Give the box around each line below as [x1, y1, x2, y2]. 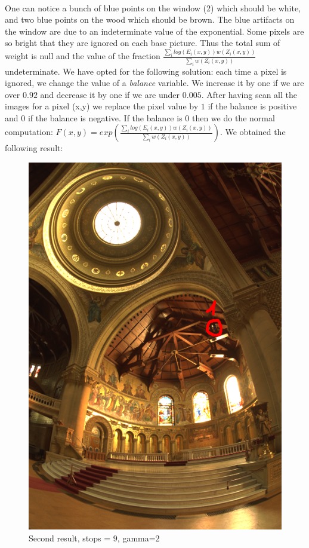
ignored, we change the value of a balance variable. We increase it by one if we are [5, 76, 304, 89]
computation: [5, 125, 53, 138]
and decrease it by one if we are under [40, 88, 180, 100]
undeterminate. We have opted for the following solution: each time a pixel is [5, 65, 287, 77]
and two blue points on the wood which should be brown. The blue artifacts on [5, 13, 295, 26]
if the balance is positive [208, 100, 297, 112]
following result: [5, 142, 63, 154]
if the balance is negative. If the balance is [27, 111, 183, 124]
